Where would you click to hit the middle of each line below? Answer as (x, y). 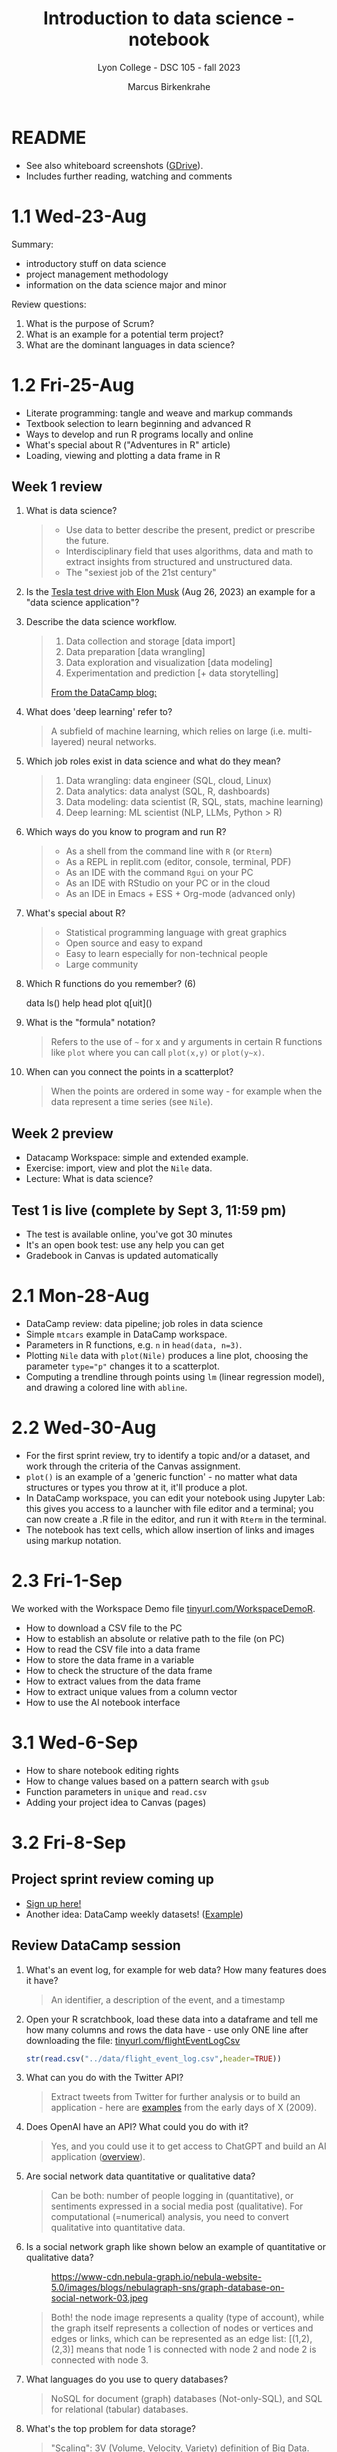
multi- (300, 731)
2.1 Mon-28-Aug (80, 1296)
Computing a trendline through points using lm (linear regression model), (175, 1376)
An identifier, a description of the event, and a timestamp (168, 1999)
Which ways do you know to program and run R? (126, 832)
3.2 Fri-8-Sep (69, 1842)
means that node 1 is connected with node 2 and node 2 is (196, 2349)
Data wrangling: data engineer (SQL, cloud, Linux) (168, 781)
